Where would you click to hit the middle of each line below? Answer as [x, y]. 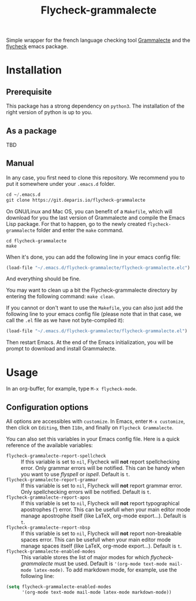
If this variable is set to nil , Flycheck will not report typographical [100, 503]
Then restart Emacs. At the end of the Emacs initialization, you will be [90, 342]
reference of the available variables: [50, 445]
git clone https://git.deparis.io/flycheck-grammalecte [76, 200]
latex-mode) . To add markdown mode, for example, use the [105, 570]
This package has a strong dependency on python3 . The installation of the [95, 106]
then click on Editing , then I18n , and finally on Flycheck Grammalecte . [90, 428]
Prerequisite [29, 92]
